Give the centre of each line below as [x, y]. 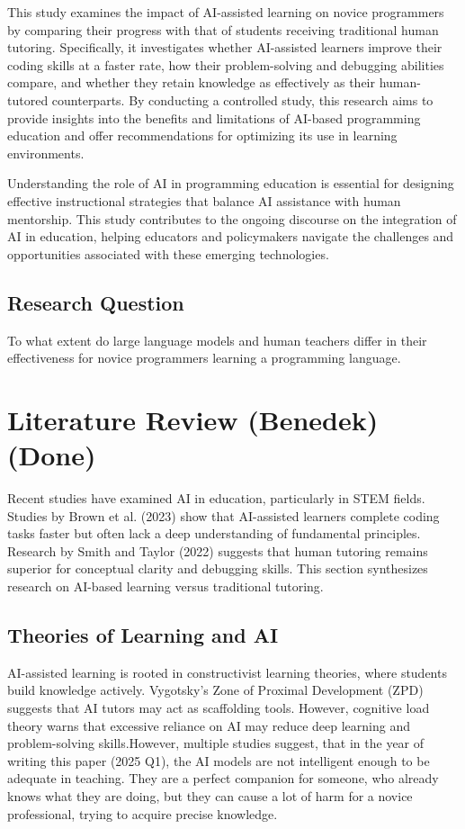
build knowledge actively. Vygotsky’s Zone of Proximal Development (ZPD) [215, 690]
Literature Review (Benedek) [193, 419]
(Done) [52, 455]
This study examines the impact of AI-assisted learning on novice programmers [226, 12]
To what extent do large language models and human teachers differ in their [217, 340]
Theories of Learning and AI [143, 634]
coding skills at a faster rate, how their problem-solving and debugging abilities [226, 64]
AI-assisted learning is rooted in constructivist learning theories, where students [227, 672]
